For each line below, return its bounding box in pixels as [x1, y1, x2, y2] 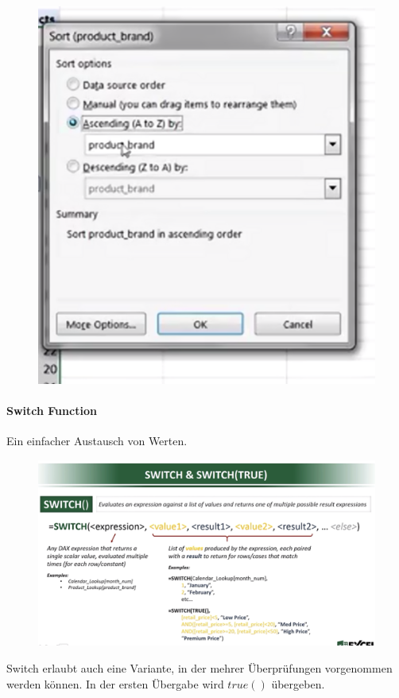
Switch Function [6, 402, 97, 418]
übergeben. [271, 675, 325, 692]
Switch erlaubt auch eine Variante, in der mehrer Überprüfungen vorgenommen [6, 659, 393, 676]
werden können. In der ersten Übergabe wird [6, 675, 224, 692]
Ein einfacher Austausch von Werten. [6, 432, 188, 449]
